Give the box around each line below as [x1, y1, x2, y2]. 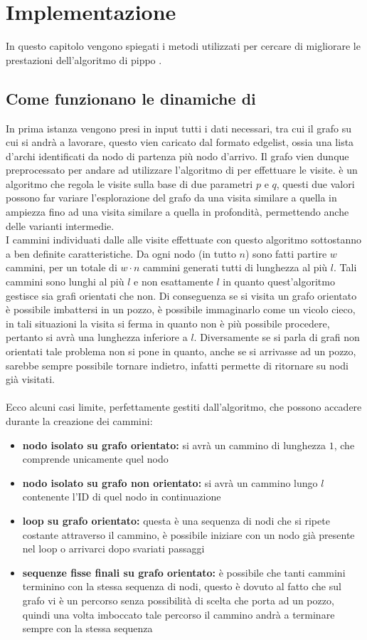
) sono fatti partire [245, 246, 327, 261]
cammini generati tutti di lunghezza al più [143, 260, 328, 275]
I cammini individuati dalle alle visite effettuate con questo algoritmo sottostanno [6, 232, 362, 247]
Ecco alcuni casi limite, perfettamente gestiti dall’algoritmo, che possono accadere [6, 399, 362, 414]
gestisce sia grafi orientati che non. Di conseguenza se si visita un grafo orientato [6, 288, 357, 303]
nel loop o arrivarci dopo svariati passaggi [22, 541, 205, 556]
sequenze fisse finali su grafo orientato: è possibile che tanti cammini [22, 565, 346, 579]
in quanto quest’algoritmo [223, 274, 335, 289]
